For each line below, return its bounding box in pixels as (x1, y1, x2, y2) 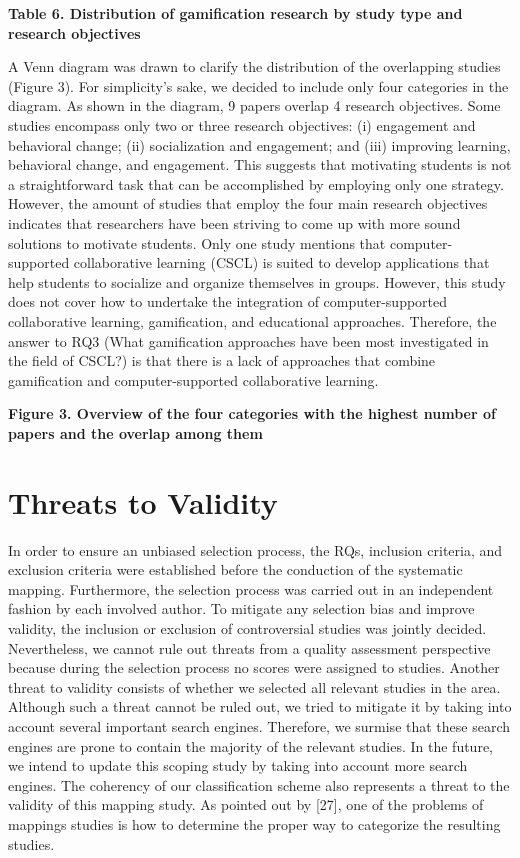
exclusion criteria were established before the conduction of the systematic (8, 559, 463, 580)
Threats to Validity (8, 481, 278, 522)
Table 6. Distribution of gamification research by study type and (8, 3, 463, 23)
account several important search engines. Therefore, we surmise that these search (8, 715, 511, 736)
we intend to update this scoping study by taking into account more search (8, 755, 468, 776)
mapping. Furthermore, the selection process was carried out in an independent (8, 578, 494, 599)
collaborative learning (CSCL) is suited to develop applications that (73, 252, 490, 273)
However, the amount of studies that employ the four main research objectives (8, 193, 488, 214)
